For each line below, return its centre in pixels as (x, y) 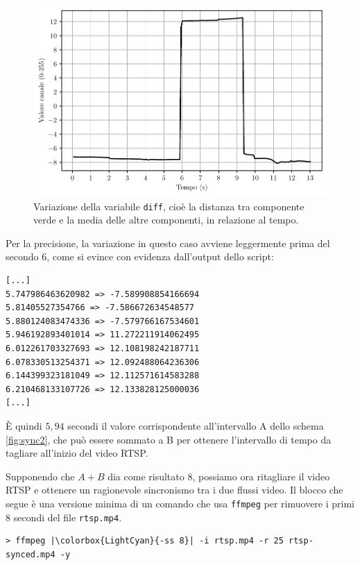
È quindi (24, 425)
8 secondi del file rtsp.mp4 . (64, 517)
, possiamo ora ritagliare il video (261, 476)
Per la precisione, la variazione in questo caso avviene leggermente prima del (168, 243)
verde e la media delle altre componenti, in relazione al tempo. (166, 220)
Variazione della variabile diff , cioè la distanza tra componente (169, 206)
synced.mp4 (31, 554)
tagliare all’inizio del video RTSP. (77, 453)
